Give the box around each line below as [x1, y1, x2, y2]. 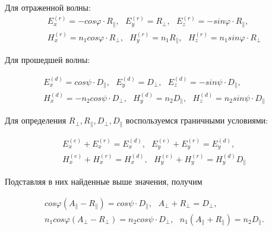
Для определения [5, 114, 67, 126]
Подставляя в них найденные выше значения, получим [5, 175, 203, 188]
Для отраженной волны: [5, 1, 91, 13]
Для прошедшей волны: [5, 53, 90, 66]
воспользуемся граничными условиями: [125, 114, 268, 126]
